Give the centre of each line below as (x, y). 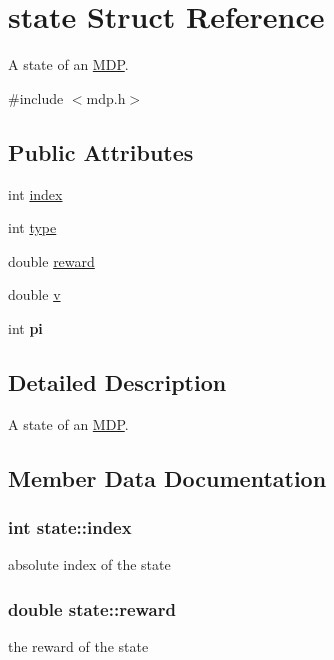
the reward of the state (78, 646)
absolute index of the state (89, 564)
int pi (25, 327)
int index (35, 193)
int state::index (70, 526)
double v (34, 294)
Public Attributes (101, 151)
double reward (51, 260)
